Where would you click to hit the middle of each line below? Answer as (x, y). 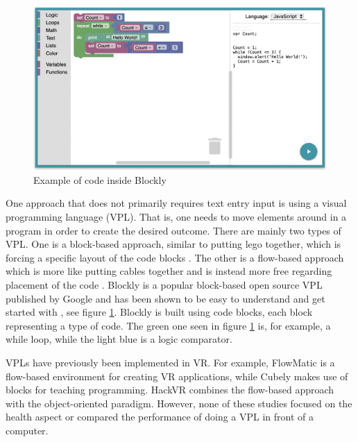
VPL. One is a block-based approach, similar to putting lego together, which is (173, 244)
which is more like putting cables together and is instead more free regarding (169, 271)
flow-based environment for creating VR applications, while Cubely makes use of (177, 376)
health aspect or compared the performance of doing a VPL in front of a (160, 417)
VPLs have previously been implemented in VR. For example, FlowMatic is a (170, 362)
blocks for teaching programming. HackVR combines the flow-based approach (170, 390)
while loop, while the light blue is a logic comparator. (119, 339)
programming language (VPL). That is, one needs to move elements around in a (176, 217)
